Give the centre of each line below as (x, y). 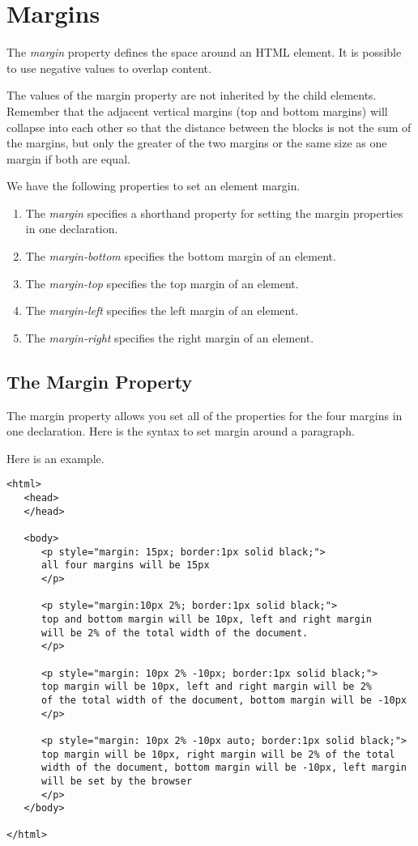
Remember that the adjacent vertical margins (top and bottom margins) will (197, 111)
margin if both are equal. (68, 158)
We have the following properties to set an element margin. (154, 186)
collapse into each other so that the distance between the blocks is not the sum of (209, 127)
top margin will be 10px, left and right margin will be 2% (207, 687)
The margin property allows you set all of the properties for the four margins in (205, 415)
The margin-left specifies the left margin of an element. (162, 310)
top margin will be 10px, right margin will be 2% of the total (218, 754)
